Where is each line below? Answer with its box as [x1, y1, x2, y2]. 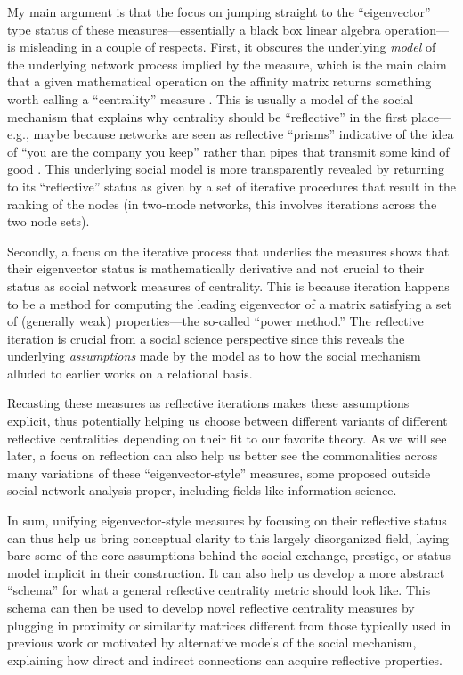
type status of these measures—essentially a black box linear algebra [7, 20, 381, 38]
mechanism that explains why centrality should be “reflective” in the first [7, 107, 408, 126]
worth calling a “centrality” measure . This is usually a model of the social [7, 89, 414, 108]
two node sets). [7, 212, 90, 231]
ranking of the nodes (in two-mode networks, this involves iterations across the [7, 194, 437, 213]
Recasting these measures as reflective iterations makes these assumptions [7, 394, 410, 412]
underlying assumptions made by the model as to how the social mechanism [7, 346, 421, 365]
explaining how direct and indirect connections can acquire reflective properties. [7, 650, 443, 669]
